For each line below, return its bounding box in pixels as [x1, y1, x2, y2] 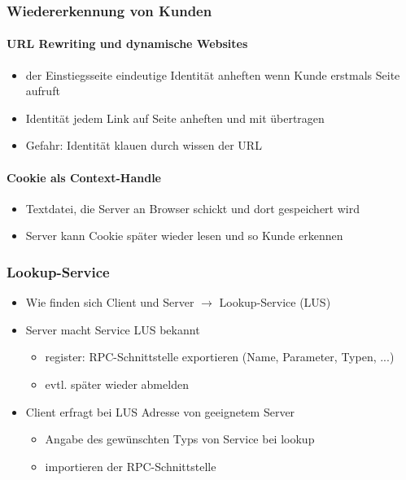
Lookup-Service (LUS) [219, 294, 331, 311]
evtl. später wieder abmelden [45, 376, 189, 392]
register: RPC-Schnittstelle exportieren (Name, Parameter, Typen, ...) [45, 348, 395, 365]
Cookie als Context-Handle [7, 168, 161, 185]
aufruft [25, 82, 60, 99]
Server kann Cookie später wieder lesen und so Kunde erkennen [25, 227, 343, 244]
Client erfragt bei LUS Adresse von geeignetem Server [25, 403, 295, 420]
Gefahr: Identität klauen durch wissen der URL [25, 137, 262, 154]
